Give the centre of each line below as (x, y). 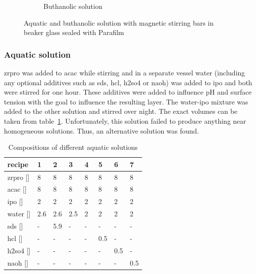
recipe (18, 164)
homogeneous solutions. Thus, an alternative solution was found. (102, 130)
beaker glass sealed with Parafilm (74, 32)
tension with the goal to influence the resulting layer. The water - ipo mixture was (126, 101)
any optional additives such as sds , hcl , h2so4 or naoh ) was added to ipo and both (128, 82)
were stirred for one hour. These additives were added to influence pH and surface (128, 92)
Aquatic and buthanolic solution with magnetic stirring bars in (119, 22)
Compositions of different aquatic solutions (73, 147)
